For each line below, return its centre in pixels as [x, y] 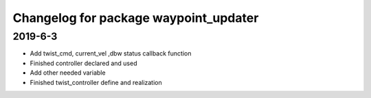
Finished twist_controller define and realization [96, 82]
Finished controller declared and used [83, 63]
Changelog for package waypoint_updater [136, 18]
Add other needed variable [68, 73]
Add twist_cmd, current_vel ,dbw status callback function [111, 53]
